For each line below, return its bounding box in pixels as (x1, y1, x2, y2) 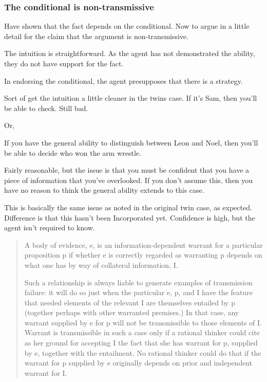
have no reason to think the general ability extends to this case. (4, 185, 204, 195)
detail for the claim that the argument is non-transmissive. (4, 30, 188, 41)
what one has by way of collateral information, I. (24, 259, 178, 270)
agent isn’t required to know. (4, 222, 95, 233)
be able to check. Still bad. (4, 102, 88, 113)
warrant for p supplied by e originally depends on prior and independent (24, 357, 253, 368)
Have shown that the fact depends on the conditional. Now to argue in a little (4, 21, 250, 31)
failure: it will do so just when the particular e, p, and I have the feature (24, 287, 253, 298)
